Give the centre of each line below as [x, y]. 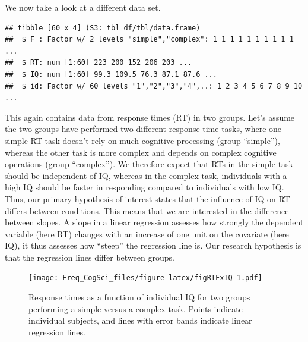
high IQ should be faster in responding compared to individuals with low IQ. [145, 187]
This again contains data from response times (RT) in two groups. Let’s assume [150, 117]
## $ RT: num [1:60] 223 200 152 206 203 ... [98, 63]
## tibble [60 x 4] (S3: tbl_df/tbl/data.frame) [103, 28]
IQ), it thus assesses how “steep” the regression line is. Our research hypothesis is [153, 245]
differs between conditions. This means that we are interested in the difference [147, 210]
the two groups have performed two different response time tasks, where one [143, 129]
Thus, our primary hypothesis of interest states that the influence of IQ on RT [147, 198]
